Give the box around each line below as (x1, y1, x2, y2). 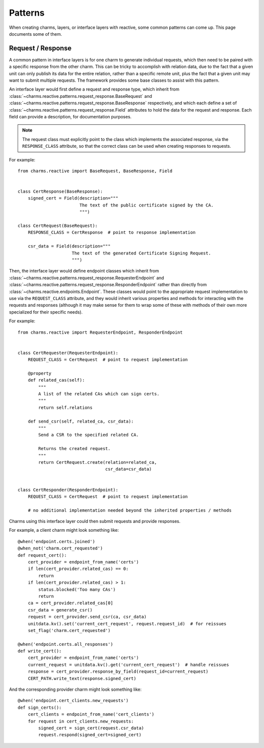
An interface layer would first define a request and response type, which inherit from (9, 86, 179, 92)
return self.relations (38, 405, 93, 410)
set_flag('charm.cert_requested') (27, 628, 111, 633)
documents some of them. (9, 31, 62, 37)
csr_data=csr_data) (105, 466, 152, 472)
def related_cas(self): (27, 377, 85, 383)
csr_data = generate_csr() (27, 607, 93, 612)
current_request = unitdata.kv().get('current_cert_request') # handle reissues (27, 662, 229, 667)
